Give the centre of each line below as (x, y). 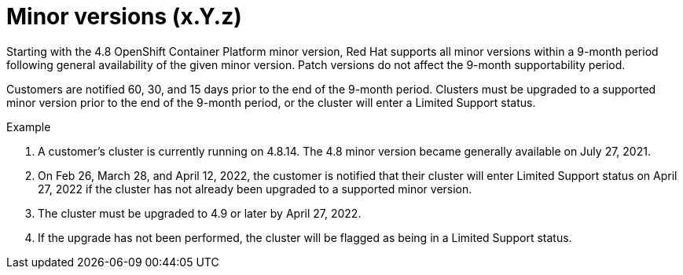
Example (29, 126)
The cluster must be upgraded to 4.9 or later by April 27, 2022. (200, 213)
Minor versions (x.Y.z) (124, 16)
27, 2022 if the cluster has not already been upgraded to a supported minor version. (255, 189)
